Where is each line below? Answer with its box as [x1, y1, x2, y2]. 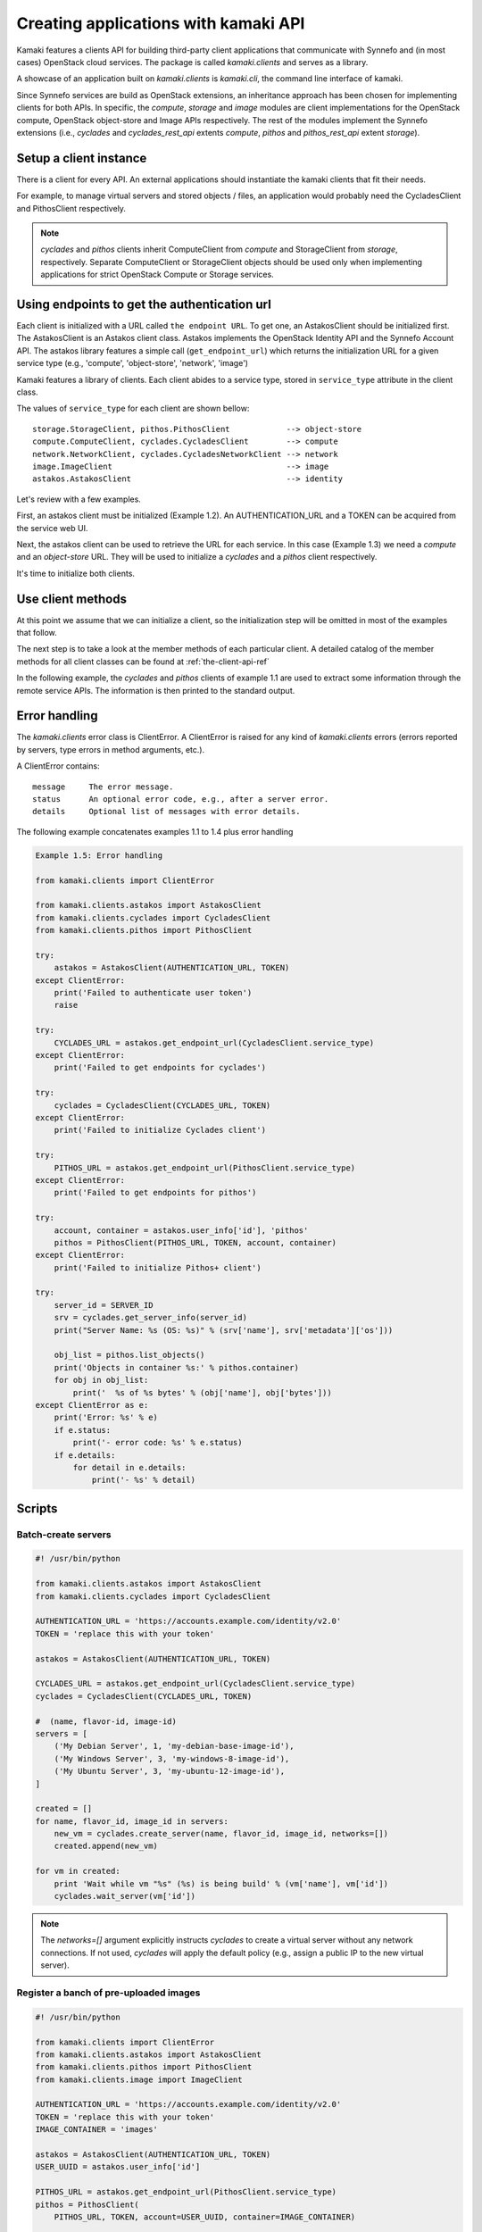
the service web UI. [16, 522, 88, 533]
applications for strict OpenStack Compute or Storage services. [40, 269, 274, 280]
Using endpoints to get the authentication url [16, 296, 271, 312]
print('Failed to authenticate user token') [54, 987, 253, 998]
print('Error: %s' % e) [54, 1412, 158, 1423]
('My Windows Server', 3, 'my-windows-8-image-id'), [54, 1753, 290, 1763]
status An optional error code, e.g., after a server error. [32, 795, 329, 804]
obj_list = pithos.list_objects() [54, 1350, 205, 1361]
